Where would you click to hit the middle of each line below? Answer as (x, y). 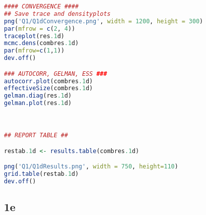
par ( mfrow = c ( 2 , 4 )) (40, 28)
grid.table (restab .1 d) (41, 174)
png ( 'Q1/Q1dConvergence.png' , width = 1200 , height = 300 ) (104, 21)
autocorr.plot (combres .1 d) (49, 81)
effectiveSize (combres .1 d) (49, 88)
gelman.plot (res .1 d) (38, 103)
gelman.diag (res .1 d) (38, 96)
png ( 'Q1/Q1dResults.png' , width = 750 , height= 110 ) (91, 167)
